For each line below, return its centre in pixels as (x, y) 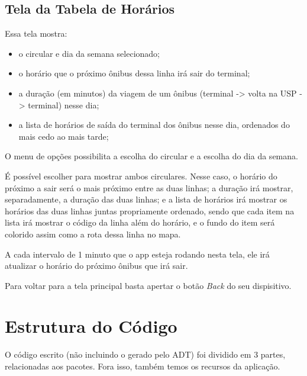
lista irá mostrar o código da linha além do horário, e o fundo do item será (140, 222)
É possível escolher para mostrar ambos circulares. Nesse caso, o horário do (141, 176)
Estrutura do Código (91, 326)
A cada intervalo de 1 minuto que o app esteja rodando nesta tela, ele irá (137, 254)
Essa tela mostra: (36, 33)
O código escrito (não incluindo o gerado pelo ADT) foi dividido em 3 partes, (145, 354)
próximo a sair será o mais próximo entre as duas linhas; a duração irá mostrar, (149, 187)
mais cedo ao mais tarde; (64, 136)
